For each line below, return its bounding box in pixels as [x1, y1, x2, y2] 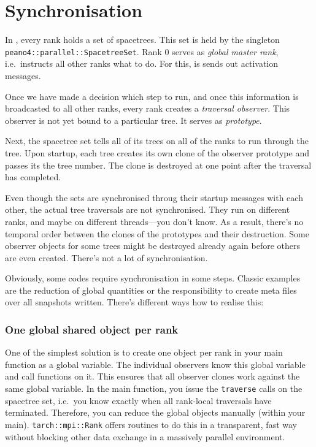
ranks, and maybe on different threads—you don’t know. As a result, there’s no [5, 215, 304, 227]
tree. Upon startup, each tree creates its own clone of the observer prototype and [5, 146, 309, 159]
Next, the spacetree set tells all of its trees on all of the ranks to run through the [5, 134, 309, 147]
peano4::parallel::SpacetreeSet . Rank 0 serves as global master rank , [5, 45, 279, 58]
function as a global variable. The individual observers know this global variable [5, 357, 306, 370]
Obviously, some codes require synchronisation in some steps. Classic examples [5, 272, 301, 285]
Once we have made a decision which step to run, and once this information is [5, 90, 299, 102]
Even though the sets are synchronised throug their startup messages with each [5, 191, 303, 204]
